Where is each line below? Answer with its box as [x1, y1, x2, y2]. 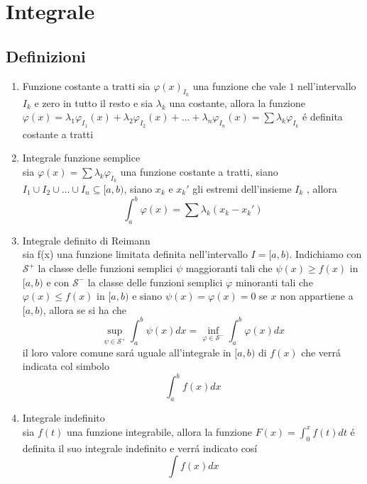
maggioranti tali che [185, 261, 273, 276]
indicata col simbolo [22, 359, 109, 373]
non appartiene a [280, 288, 354, 303]
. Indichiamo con [289, 247, 362, 261]
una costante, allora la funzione [169, 95, 306, 110]
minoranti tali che [235, 274, 313, 289]
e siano [132, 288, 163, 303]
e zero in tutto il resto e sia [34, 95, 153, 110]
